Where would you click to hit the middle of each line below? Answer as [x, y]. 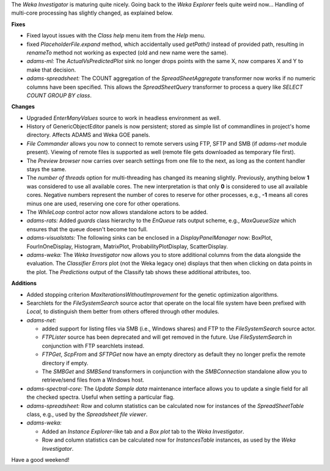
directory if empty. [65, 363]
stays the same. [46, 169]
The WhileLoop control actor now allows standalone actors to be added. [117, 212]
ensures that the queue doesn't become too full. [87, 229]
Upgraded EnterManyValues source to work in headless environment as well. [124, 118]
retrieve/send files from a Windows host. [93, 380]
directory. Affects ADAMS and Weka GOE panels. [88, 135]
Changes [23, 106]
